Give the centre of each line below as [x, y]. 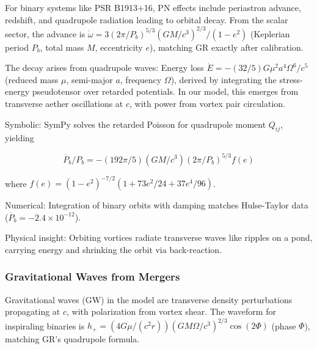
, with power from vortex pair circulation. [207, 104]
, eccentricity [119, 47]
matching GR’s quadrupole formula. [72, 339]
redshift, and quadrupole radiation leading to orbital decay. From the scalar [147, 19]
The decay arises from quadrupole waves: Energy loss [104, 68]
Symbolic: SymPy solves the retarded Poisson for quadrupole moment [136, 124]
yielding [20, 138]
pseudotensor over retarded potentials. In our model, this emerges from [165, 91]
